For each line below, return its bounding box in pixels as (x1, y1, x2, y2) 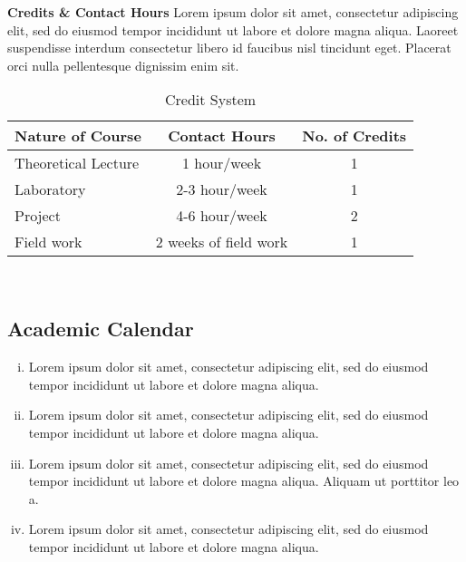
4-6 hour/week (176, 205, 267, 227)
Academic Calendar (7, 315, 194, 343)
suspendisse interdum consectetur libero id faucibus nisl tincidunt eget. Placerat (7, 38, 451, 57)
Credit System (164, 89, 257, 111)
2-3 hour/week (176, 179, 267, 200)
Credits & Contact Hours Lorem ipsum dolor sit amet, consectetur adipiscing (7, 3, 459, 21)
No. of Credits (302, 125, 407, 147)
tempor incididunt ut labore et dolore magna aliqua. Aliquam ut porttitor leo (28, 471, 460, 490)
